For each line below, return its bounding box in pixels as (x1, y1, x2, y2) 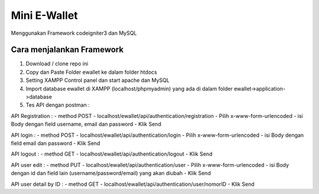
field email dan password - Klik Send (11, 139, 100, 147)
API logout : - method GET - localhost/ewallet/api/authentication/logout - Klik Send (11, 150, 213, 157)
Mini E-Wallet (11, 9, 78, 22)
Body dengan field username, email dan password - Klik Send (11, 121, 162, 128)
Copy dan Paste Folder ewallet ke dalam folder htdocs (25, 68, 158, 75)
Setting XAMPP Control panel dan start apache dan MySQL (25, 77, 170, 84)
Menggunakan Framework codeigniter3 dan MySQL (11, 29, 137, 37)
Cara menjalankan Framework (11, 45, 124, 55)
